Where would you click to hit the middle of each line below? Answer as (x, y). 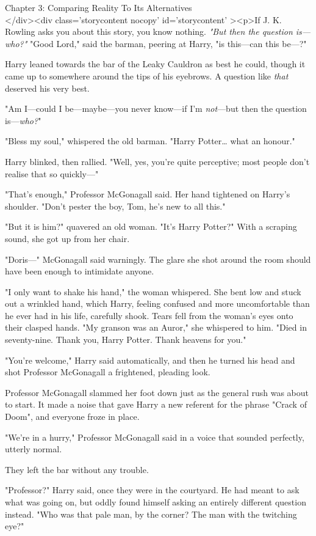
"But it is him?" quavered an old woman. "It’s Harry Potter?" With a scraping (151, 226)
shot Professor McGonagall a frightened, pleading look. (108, 372)
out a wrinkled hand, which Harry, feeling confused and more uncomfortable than (157, 303)
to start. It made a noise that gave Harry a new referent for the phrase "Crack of (156, 404)
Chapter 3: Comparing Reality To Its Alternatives (99, 7)
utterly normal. (34, 449)
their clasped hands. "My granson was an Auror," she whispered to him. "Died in (156, 327)
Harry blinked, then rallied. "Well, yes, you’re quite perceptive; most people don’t (157, 161)
